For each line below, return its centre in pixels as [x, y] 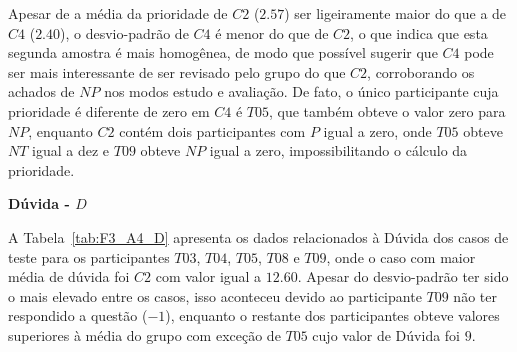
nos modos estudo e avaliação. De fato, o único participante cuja [301, 91]
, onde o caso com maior [401, 256]
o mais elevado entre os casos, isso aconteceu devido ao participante [215, 295]
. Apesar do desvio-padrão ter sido [403, 276]
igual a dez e [71, 150]
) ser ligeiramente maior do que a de [395, 13]
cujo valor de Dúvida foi [386, 334]
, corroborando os [421, 71]
